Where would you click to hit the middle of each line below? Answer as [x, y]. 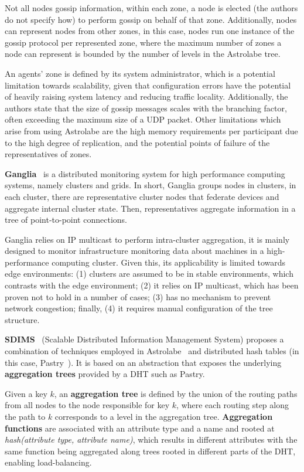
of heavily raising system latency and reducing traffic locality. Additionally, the [146, 96]
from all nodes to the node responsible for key [87, 405]
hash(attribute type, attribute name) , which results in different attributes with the [151, 439]
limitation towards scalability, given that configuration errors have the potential [148, 85]
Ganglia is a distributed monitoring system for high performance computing [145, 173]
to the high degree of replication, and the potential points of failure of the [137, 142]
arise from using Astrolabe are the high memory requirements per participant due [151, 130]
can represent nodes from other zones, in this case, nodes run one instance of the [150, 31]
